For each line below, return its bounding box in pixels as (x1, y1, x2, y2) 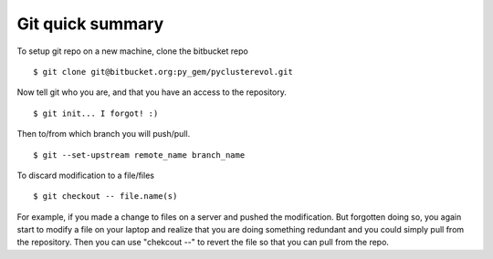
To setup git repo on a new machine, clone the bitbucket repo (16, 46, 248, 57)
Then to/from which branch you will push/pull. (16, 129, 191, 140)
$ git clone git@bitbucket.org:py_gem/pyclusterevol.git (33, 67, 294, 77)
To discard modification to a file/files (16, 170, 155, 181)
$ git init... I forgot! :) (33, 108, 159, 119)
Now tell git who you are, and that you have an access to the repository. (16, 87, 288, 98)
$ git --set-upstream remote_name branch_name (33, 150, 246, 160)
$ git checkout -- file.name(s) (33, 192, 178, 202)
